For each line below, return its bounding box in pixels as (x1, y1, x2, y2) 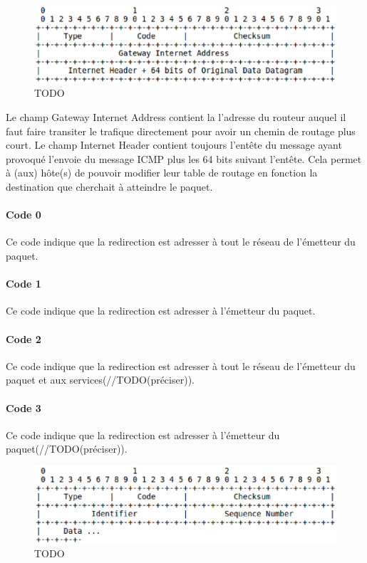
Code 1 (6, 276, 41, 291)
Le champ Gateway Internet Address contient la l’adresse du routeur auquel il (6, 110, 346, 125)
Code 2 (6, 331, 41, 346)
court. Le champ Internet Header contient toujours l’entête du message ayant (6, 137, 342, 152)
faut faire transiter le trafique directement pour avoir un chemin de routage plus (6, 123, 356, 138)
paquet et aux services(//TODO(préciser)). (6, 372, 195, 387)
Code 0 (6, 207, 41, 222)
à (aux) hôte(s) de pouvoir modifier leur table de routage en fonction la (6, 165, 318, 180)
